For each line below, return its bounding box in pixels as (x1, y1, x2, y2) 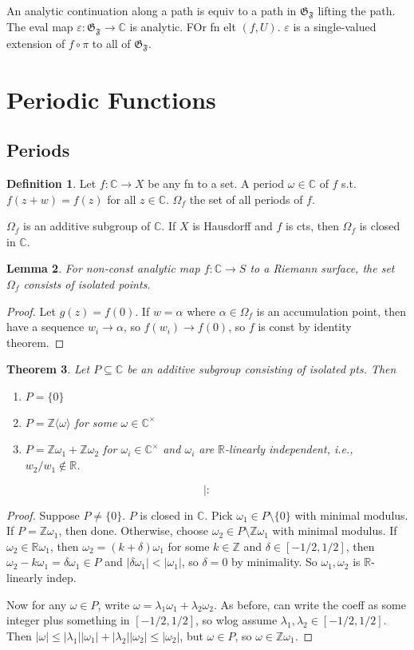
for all (107, 190, 136, 207)
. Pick (204, 506, 233, 523)
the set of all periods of (189, 190, 303, 207)
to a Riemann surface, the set (250, 260, 395, 277)
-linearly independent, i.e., (225, 441, 353, 457)
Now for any (6, 596, 67, 612)
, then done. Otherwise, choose (58, 522, 209, 539)
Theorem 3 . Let (6, 361, 90, 377)
